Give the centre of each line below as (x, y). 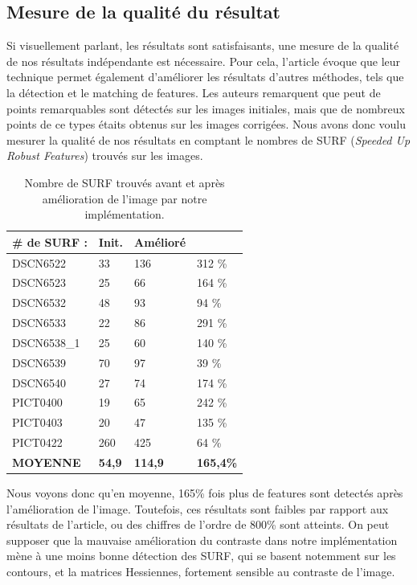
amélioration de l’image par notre (125, 198)
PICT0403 (37, 422)
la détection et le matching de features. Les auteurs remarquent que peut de (194, 92)
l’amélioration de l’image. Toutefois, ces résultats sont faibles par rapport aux (198, 508)
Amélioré (160, 241)
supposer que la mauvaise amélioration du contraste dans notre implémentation (202, 540)
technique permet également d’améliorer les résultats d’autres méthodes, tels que (205, 77)
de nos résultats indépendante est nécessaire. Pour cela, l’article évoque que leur (204, 61)
